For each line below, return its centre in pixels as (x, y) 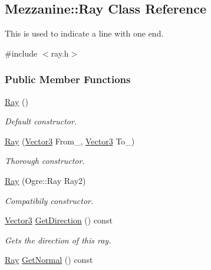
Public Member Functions (68, 79)
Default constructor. (41, 121)
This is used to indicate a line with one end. (84, 33)
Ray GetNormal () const (49, 260)
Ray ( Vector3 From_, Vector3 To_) (70, 141)
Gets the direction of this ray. (58, 240)
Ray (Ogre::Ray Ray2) (45, 180)
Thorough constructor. (45, 161)
